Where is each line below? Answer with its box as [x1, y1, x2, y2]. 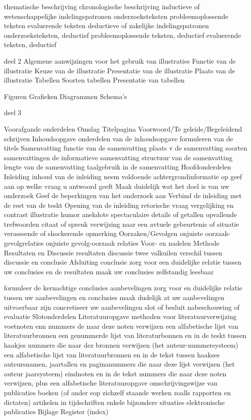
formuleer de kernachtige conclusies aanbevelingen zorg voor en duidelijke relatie [4, 283, 242, 293]
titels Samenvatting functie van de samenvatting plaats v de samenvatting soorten [4, 143, 248, 153]
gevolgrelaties [4, 238, 44, 248]
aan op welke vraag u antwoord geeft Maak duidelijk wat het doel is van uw [4, 181, 229, 191]
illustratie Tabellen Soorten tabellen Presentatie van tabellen [4, 75, 185, 85]
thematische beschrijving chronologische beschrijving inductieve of [4, 1, 200, 11]
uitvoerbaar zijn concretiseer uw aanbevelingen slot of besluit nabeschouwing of [4, 302, 240, 312]
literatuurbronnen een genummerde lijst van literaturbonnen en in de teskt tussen [4, 330, 247, 340]
